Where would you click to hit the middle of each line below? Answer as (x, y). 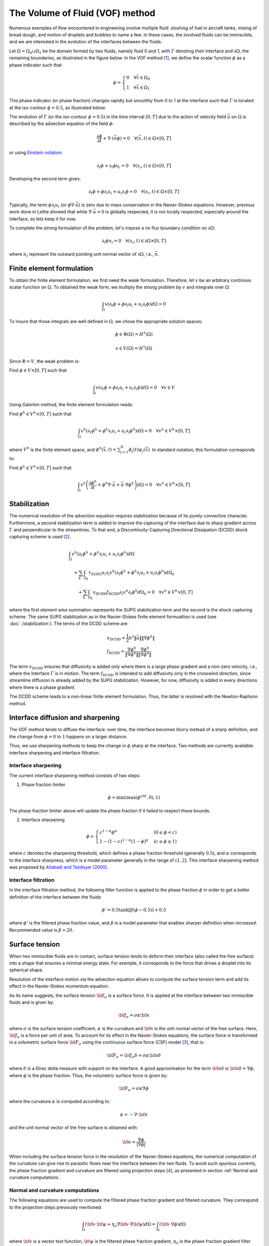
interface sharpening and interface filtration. (55, 753)
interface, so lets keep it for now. (43, 219)
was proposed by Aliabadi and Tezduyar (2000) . (59, 867)
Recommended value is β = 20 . (41, 930)
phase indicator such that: (36, 65)
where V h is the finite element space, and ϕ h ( (56, 449)
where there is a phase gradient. (42, 687)
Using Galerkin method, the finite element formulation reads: (71, 405)
